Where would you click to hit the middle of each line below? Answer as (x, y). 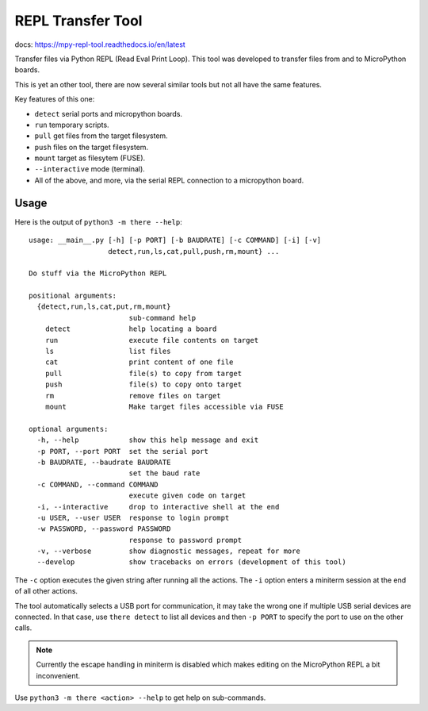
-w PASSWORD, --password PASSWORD (104, 529)
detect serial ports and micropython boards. (108, 113)
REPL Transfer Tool (78, 21)
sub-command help (162, 318)
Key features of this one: (55, 99)
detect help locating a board (131, 329)
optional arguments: (69, 429)
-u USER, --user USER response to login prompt (133, 517)
